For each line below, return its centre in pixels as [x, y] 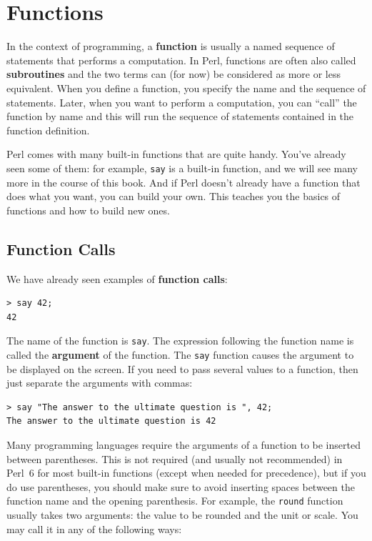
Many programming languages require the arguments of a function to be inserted [184, 444]
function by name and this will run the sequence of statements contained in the [180, 116]
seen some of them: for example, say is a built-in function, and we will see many [182, 168]
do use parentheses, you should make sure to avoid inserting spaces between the [181, 486]
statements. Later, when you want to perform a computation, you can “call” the [182, 102]
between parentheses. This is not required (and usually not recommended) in [175, 458]
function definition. [48, 130]
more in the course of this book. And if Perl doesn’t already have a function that [184, 182]
